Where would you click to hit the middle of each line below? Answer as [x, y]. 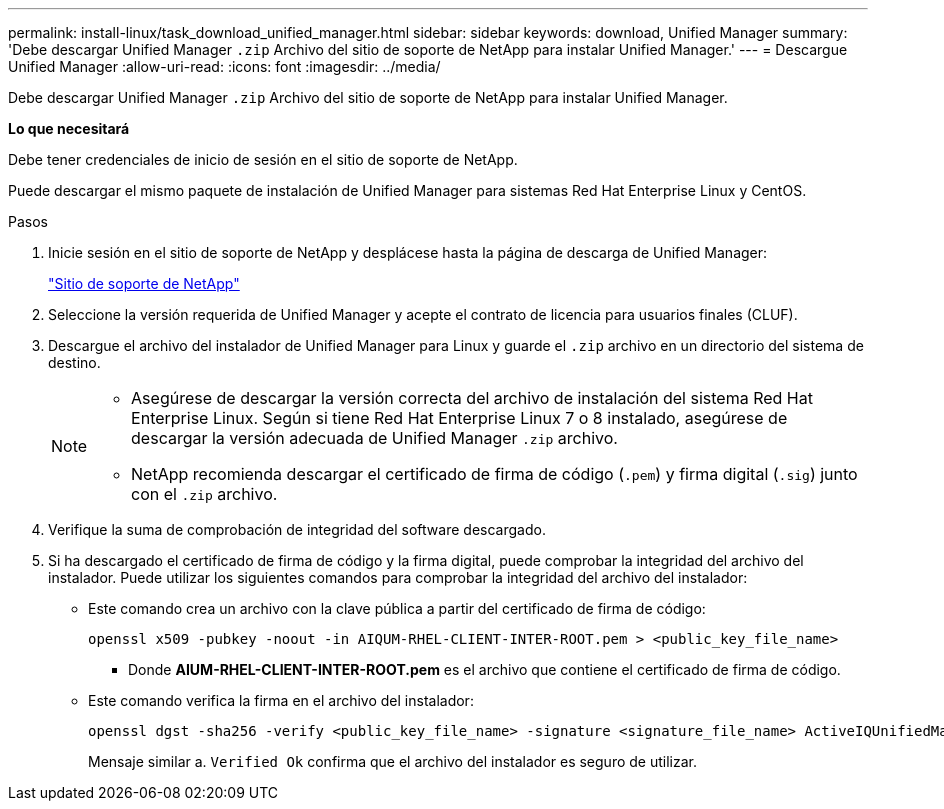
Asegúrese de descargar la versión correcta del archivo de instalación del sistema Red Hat [472, 398]
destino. [74, 362]
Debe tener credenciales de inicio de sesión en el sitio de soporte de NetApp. [263, 159]
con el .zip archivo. [204, 494]
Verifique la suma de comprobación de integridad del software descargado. [297, 529]
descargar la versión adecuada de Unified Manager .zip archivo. [374, 438]
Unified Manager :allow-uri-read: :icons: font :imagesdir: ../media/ [224, 66]
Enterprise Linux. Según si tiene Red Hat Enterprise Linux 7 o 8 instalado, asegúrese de [459, 418]
